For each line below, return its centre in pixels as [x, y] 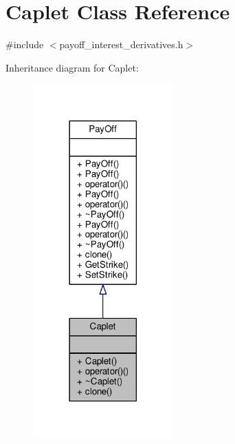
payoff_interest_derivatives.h [121, 44]
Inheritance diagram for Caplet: [72, 67]
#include [25, 44]
